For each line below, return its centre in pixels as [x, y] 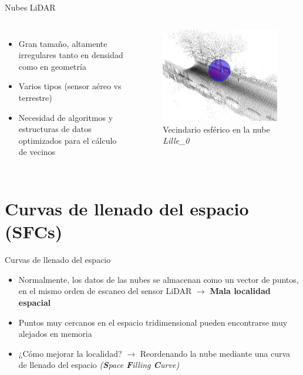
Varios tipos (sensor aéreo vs [70, 86]
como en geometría [52, 66]
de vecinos [37, 152]
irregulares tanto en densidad [71, 55]
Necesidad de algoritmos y [66, 117]
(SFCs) [34, 232]
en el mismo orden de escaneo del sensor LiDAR [105, 291]
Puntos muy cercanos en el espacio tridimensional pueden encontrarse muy [153, 322]
